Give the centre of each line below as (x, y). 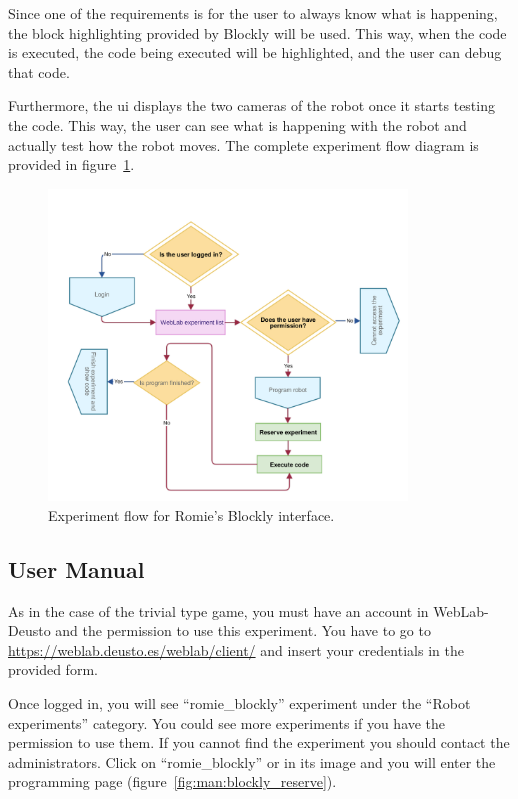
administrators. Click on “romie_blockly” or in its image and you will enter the (252, 761)
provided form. (53, 669)
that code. (39, 71)
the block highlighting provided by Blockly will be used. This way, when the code (257, 32)
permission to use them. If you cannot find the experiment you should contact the (259, 742)
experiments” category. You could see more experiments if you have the (227, 722)
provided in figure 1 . (71, 164)
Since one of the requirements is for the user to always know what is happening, (253, 13)
